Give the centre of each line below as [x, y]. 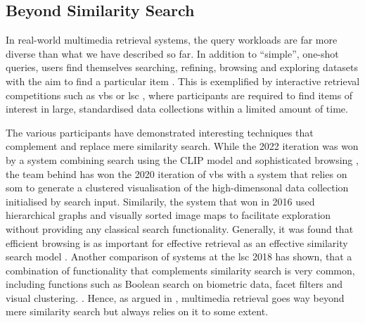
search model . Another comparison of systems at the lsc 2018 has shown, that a [179, 256]
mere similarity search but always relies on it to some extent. [137, 311]
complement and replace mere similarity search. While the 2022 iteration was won [182, 146]
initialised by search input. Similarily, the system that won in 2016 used [160, 201]
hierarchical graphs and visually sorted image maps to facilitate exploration [168, 215]
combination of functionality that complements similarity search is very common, [180, 270]
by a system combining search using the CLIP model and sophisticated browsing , [182, 159]
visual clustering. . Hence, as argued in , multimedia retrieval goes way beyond [175, 297]
